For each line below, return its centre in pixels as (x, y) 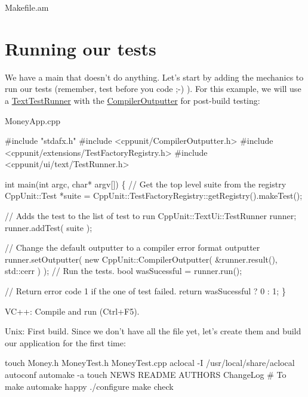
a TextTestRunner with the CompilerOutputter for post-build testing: (133, 100)
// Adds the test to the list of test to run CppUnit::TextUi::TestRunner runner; (151, 216)
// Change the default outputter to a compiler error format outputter (133, 247)
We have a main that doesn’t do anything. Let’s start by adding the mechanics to (154, 77)
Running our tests (81, 48)
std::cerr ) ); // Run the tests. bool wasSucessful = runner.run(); (124, 271)
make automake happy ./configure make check (89, 386)
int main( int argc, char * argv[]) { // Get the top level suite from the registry (146, 184)
